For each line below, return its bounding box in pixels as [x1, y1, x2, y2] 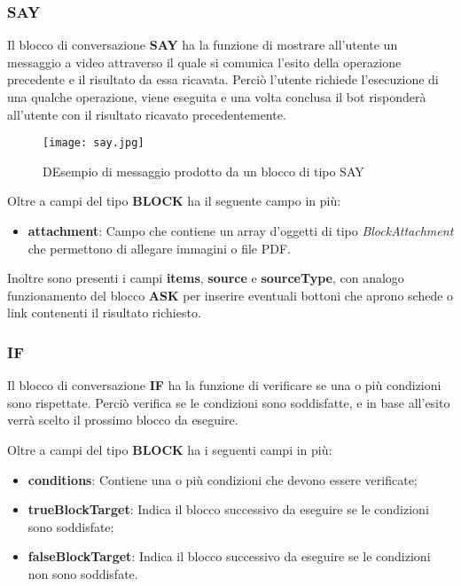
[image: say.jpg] [43, 137, 145, 150]
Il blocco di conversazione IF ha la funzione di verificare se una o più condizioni [7, 376, 441, 395]
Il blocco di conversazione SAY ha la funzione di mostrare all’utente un [7, 35, 398, 54]
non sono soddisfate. [27, 564, 138, 582]
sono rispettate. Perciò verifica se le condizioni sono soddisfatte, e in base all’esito [7, 393, 450, 411]
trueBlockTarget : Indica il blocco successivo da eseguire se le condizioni [27, 500, 429, 519]
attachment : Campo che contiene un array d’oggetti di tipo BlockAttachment [27, 222, 454, 240]
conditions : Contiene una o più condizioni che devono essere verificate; [27, 470, 418, 488]
